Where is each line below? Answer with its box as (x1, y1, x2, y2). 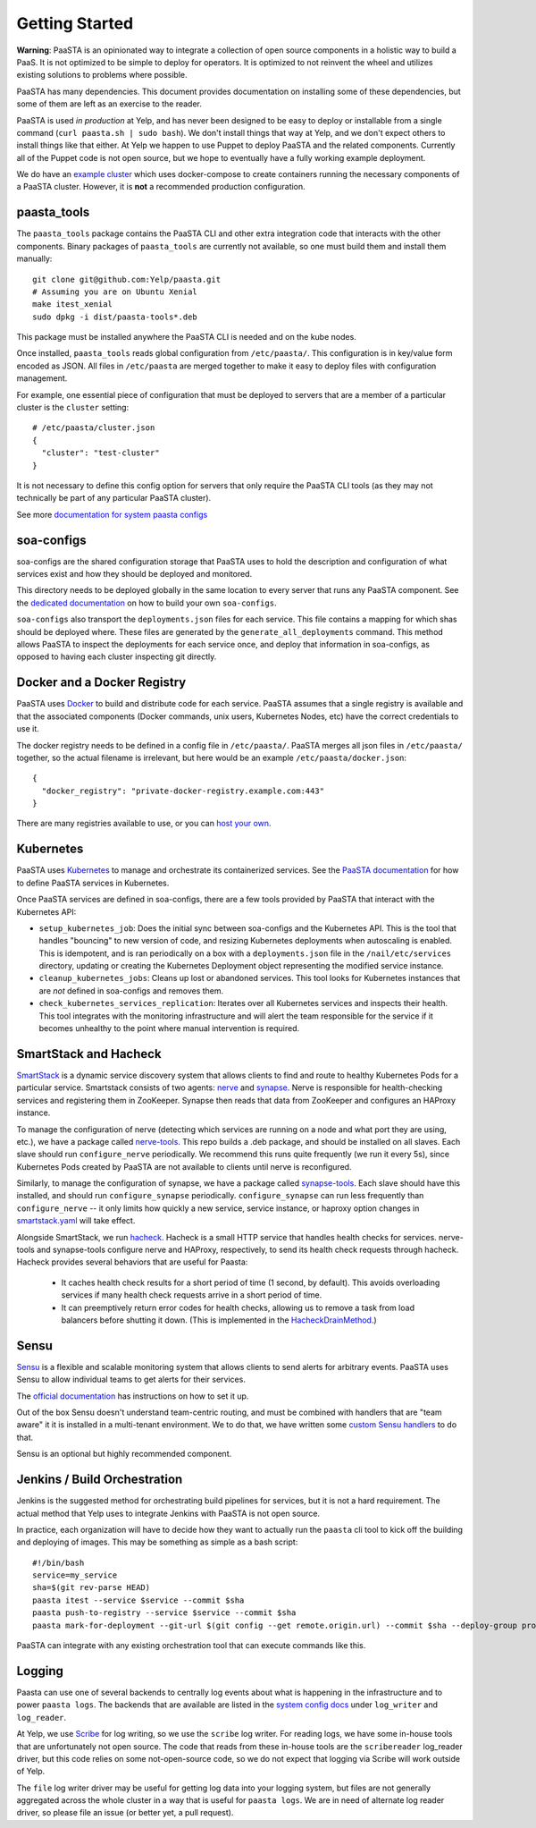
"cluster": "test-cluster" (41, 448, 160, 458)
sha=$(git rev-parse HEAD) (32, 1583, 151, 1593)
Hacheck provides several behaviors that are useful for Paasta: (16, 1257, 248, 1267)
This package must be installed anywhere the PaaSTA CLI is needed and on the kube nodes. (16, 332, 356, 343)
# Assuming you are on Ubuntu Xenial (32, 286, 198, 297)
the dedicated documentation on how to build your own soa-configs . (16, 597, 277, 608)
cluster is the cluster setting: (16, 402, 130, 413)
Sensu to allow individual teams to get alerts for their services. (16, 1374, 246, 1385)
